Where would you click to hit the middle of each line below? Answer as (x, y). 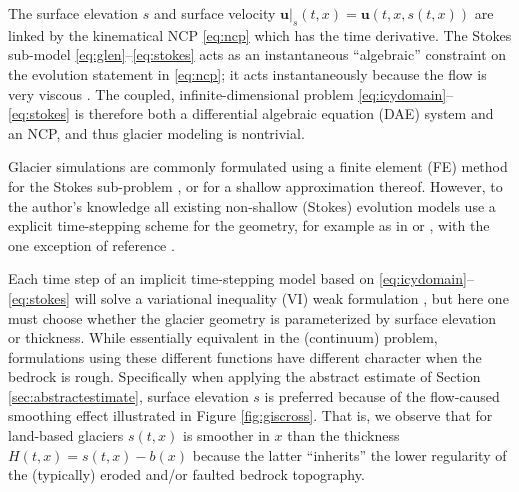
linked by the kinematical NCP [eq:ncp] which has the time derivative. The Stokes (260, 34)
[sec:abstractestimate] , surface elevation (128, 395)
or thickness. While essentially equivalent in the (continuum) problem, (223, 337)
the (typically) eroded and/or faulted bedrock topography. (186, 474)
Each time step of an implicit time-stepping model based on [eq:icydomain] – (241, 278)
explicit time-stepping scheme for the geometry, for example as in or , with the (249, 225)
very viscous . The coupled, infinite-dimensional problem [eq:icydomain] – (231, 93)
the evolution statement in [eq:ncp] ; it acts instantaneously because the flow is (247, 73)
